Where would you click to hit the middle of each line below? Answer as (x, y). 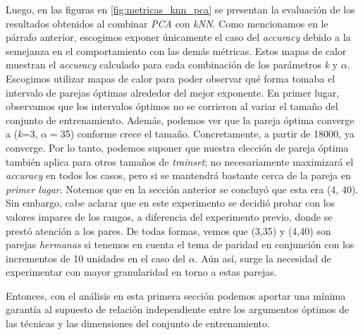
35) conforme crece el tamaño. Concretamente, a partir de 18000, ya (207, 134)
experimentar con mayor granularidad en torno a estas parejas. (141, 272)
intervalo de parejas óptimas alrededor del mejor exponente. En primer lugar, (173, 92)
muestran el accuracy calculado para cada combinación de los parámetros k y (172, 65)
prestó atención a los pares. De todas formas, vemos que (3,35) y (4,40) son (168, 230)
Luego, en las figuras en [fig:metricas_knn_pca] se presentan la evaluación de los (180, 9)
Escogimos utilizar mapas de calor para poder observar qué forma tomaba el (171, 78)
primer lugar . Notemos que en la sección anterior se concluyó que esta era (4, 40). (182, 189)
